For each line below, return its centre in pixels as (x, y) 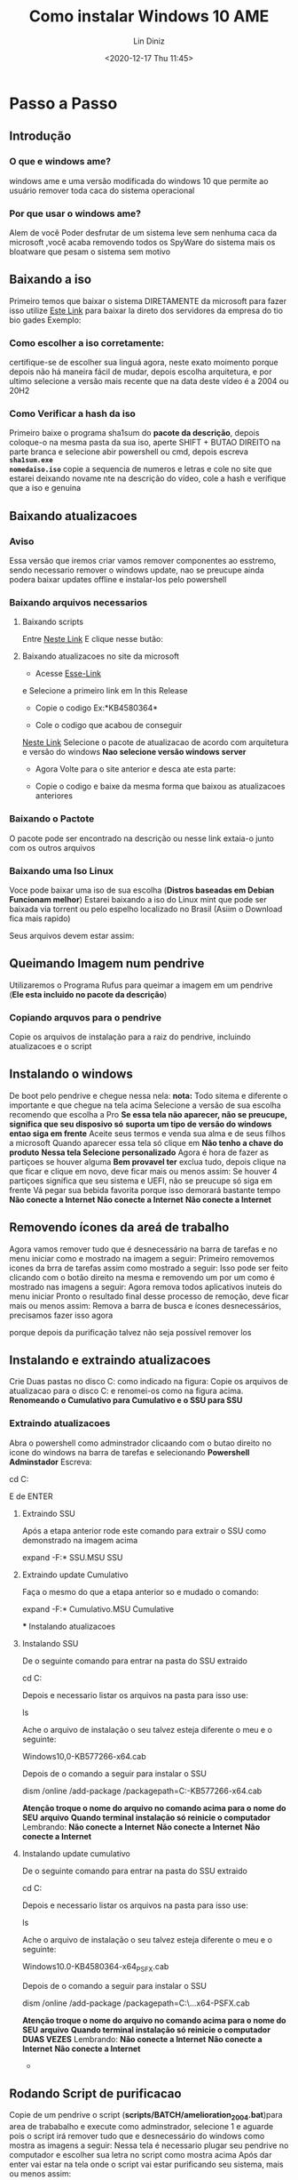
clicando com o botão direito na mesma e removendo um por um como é (142, 1277)
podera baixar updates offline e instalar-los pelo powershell (118, 580)
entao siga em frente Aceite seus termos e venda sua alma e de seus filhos (148, 1133)
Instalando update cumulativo (76, 1853)
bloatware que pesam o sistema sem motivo (90, 252)
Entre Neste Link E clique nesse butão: (93, 639)
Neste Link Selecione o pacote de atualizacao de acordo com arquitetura (155, 742)
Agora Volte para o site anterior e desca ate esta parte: (136, 769)
